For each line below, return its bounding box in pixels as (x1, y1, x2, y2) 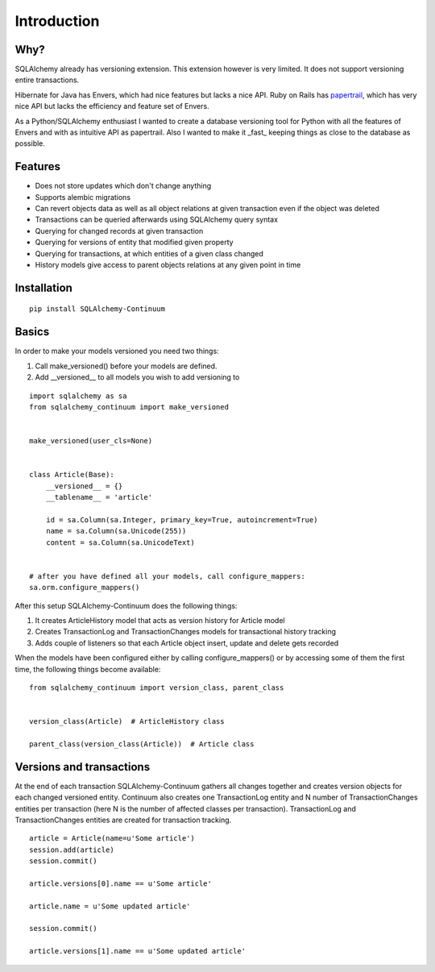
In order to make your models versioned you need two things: (14, 347, 219, 356)
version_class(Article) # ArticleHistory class (29, 717, 225, 726)
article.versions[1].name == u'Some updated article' (29, 947, 246, 956)
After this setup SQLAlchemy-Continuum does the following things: (14, 600, 238, 610)
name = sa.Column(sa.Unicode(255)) (45, 526, 187, 536)
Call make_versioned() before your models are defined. (35, 361, 217, 371)
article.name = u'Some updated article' (29, 901, 191, 911)
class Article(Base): (29, 470, 114, 480)
